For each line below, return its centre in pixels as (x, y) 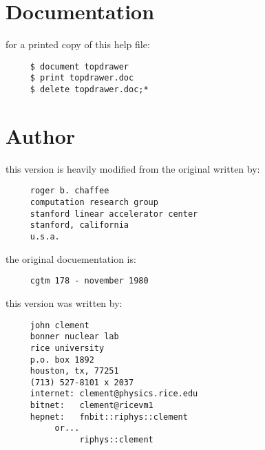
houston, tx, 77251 (74, 371)
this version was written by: (64, 302)
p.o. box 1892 (62, 360)
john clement (60, 325)
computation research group (94, 203)
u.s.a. (45, 237)
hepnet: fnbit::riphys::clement (109, 417)
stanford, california (79, 225)
